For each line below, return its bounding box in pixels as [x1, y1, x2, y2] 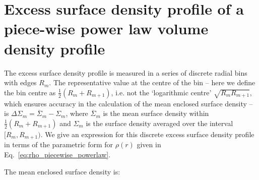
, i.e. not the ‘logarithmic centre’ [111, 87, 212, 97]
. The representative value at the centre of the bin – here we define [49, 77, 255, 88]
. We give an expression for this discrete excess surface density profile [40, 129, 254, 139]
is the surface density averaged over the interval [86, 117, 233, 128]
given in [137, 139, 161, 150]
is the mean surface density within [103, 108, 209, 118]
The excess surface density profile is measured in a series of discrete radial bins [4, 67, 247, 78]
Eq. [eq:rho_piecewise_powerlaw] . [4, 149, 111, 159]
